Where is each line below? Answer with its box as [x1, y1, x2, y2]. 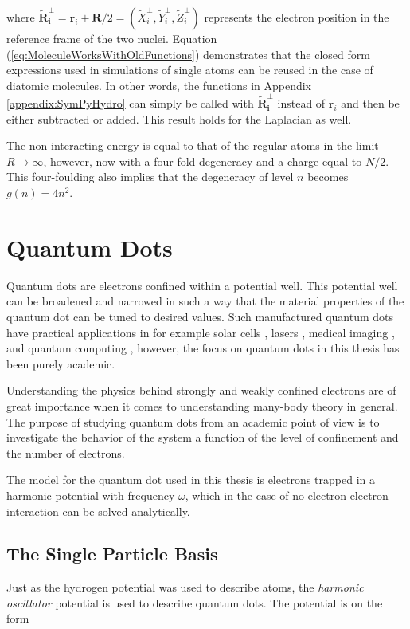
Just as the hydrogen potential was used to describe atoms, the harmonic [6, 579, 364, 596]
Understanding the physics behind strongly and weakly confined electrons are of [6, 382, 396, 399]
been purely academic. [6, 355, 115, 372]
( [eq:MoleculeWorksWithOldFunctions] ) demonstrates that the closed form [6, 45, 370, 62]
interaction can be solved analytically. [6, 502, 190, 519]
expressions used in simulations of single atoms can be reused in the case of [6, 61, 373, 78]
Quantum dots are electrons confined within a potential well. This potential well [6, 277, 398, 293]
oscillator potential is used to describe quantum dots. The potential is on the [6, 594, 383, 611]
